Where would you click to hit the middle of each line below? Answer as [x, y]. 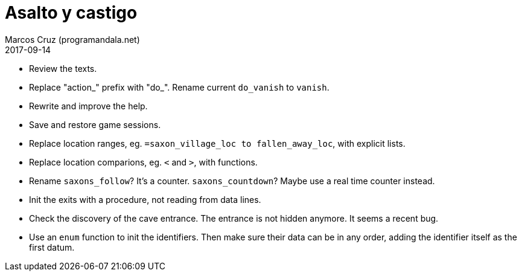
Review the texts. [63, 68]
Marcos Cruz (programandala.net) [72, 39]
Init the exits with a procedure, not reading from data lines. [145, 199]
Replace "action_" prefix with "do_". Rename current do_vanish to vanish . [179, 87]
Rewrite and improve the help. [88, 106]
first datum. [52, 247]
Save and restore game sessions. [95, 124]
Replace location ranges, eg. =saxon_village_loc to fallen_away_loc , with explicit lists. [217, 143]
